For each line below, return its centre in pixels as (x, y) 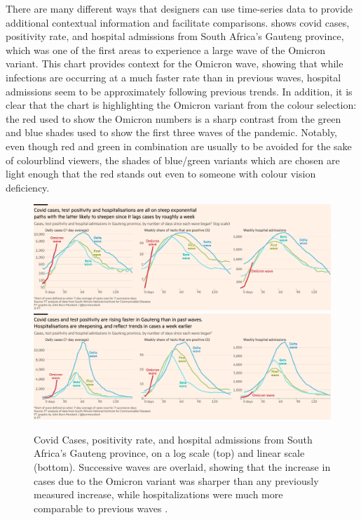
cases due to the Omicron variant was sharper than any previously (176, 480)
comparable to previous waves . (101, 508)
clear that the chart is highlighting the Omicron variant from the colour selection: (181, 105)
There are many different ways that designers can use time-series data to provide (179, 8)
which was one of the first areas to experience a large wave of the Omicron (166, 49)
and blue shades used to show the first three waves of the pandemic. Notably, (172, 132)
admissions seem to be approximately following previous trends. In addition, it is (179, 91)
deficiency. (28, 187)
